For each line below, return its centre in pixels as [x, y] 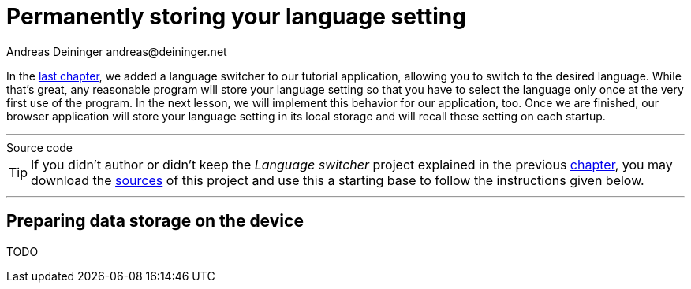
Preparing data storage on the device [155, 221]
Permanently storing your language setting [236, 17]
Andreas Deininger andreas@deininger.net [117, 51]
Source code [39, 147]
